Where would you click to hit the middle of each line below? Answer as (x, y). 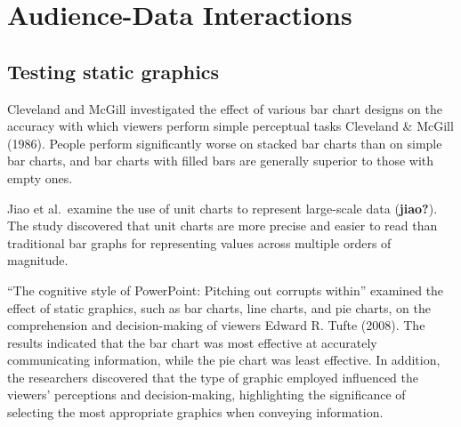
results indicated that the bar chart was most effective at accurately (192, 342)
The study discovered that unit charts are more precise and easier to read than (222, 226)
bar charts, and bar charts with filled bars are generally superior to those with (221, 161)
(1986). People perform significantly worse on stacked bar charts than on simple (225, 143)
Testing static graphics (113, 71)
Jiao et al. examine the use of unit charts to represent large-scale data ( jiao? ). (222, 208)
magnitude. (38, 260)
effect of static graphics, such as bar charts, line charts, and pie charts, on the (219, 307)
